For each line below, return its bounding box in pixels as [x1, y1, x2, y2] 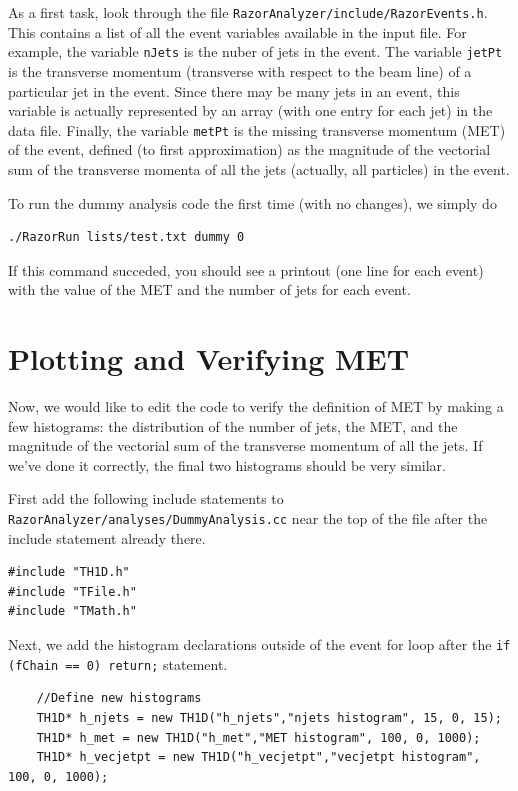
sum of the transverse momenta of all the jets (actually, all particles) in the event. [8, 158, 510, 179]
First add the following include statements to [8, 488, 284, 509]
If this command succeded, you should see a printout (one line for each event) [8, 259, 484, 280]
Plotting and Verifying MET [8, 338, 410, 379]
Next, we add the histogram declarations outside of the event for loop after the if [8, 634, 511, 655]
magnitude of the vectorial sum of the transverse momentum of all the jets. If [8, 435, 483, 456]
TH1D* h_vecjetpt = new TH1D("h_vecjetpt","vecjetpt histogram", [36, 750, 481, 765]
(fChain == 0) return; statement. [8, 653, 228, 674]
